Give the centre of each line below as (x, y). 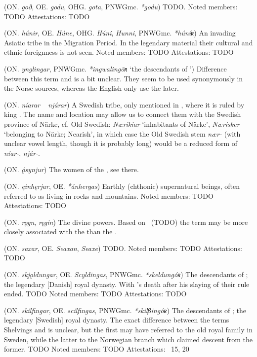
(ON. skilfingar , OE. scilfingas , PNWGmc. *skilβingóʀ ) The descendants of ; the (125, 310)
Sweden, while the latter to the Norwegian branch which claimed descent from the (128, 339)
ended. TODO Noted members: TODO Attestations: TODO (95, 294)
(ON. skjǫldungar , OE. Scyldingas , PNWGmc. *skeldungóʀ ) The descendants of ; (126, 274)
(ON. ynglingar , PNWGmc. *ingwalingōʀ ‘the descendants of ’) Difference (115, 68)
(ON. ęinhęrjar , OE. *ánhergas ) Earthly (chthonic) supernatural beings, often (122, 186)
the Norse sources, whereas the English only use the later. (91, 88)
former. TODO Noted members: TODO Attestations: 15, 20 (97, 349)
